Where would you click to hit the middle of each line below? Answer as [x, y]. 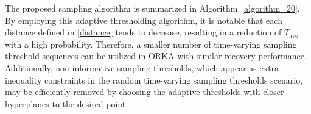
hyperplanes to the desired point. [67, 103]
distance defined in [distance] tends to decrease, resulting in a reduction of [143, 32]
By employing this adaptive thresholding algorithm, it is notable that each [144, 20]
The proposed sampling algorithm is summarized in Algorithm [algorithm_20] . [152, 8]
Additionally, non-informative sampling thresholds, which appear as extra [142, 67]
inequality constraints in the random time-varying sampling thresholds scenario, [154, 80]
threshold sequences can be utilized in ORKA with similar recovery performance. [156, 56]
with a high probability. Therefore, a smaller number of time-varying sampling [151, 44]
